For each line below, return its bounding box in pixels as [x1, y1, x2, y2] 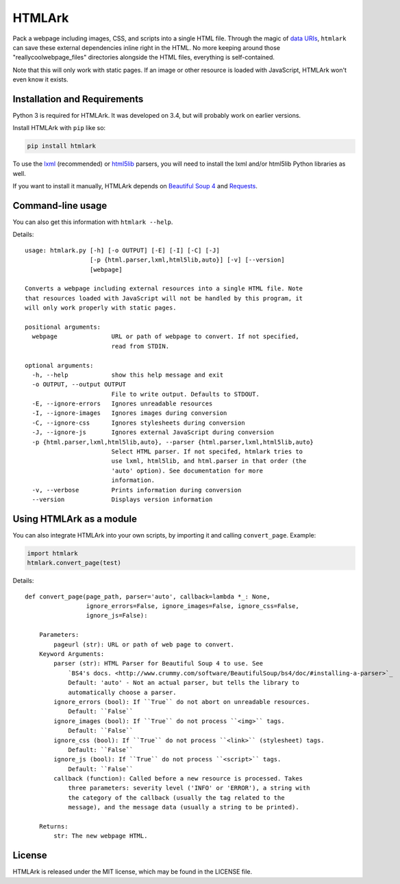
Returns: [38, 822, 68, 831]
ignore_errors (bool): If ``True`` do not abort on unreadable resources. [53, 698, 310, 705]
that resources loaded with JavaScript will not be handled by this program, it [25, 294, 303, 302]
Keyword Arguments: [38, 651, 105, 657]
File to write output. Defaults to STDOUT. [111, 390, 260, 398]
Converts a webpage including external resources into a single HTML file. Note [25, 285, 303, 292]
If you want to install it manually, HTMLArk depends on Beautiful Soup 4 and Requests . [12, 182, 258, 190]
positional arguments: [25, 323, 101, 331]
